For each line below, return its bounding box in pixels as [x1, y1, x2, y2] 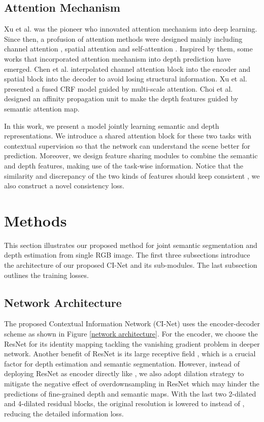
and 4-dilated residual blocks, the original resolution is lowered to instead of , [4, 398, 245, 409]
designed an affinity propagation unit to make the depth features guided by [4, 93, 239, 104]
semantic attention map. [4, 103, 80, 114]
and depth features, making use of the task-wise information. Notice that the [4, 160, 243, 171]
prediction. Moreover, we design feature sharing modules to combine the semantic [4, 150, 258, 161]
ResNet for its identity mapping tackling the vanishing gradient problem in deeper [4, 338, 260, 349]
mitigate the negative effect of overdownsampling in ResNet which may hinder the [4, 378, 259, 388]
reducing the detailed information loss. [4, 408, 124, 418]
